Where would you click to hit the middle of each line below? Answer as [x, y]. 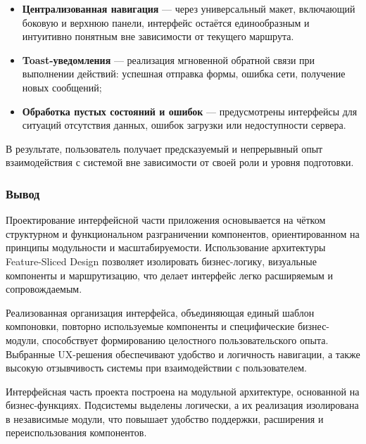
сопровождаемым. [44, 289]
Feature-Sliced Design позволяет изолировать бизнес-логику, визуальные [161, 261]
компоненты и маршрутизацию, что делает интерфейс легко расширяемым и [170, 275]
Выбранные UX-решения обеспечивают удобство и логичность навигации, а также [183, 354]
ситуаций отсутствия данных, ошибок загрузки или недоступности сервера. [184, 125]
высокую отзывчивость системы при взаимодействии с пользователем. [156, 368]
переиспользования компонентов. [76, 432]
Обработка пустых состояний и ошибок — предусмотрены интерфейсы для [190, 111]
